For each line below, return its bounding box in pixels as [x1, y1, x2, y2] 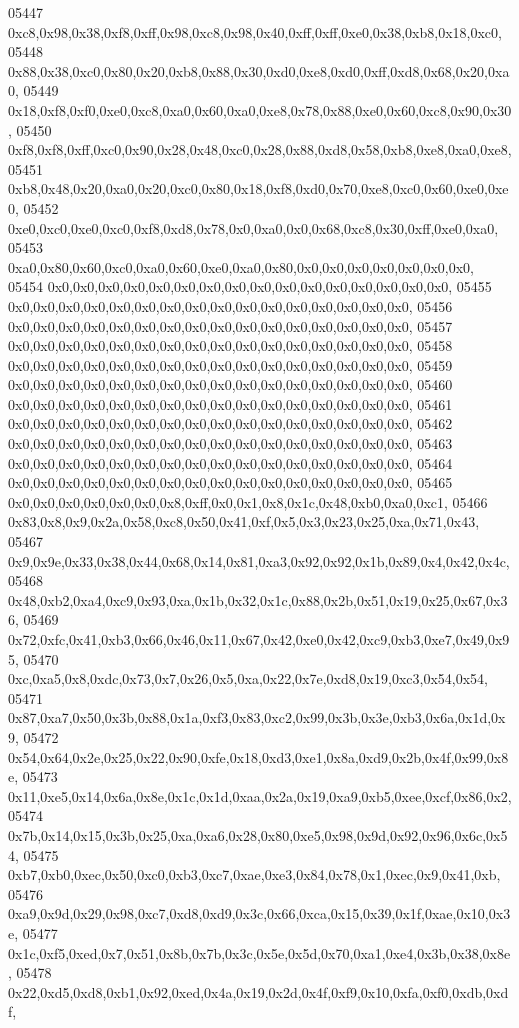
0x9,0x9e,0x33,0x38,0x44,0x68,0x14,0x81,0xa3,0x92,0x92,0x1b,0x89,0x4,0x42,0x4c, [8, 550, 510, 571]
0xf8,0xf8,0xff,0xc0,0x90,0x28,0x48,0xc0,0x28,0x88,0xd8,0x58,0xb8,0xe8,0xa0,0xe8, [8, 139, 512, 160]
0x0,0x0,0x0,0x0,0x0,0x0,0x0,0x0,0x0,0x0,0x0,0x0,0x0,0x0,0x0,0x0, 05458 [8, 335, 453, 356]
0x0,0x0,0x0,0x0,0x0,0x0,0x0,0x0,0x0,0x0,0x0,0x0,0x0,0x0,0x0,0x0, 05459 [8, 354, 453, 375]
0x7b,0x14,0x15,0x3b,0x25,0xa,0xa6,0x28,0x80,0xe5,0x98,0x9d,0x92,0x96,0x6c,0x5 [8, 824, 508, 845]
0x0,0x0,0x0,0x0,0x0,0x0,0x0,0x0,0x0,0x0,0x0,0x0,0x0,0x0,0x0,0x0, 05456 [8, 295, 453, 316]
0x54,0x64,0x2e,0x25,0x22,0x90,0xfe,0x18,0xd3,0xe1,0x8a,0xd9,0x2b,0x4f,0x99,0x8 [8, 746, 509, 767]
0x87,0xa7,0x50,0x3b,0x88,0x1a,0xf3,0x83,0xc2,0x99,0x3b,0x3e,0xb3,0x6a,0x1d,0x [8, 707, 506, 728]
